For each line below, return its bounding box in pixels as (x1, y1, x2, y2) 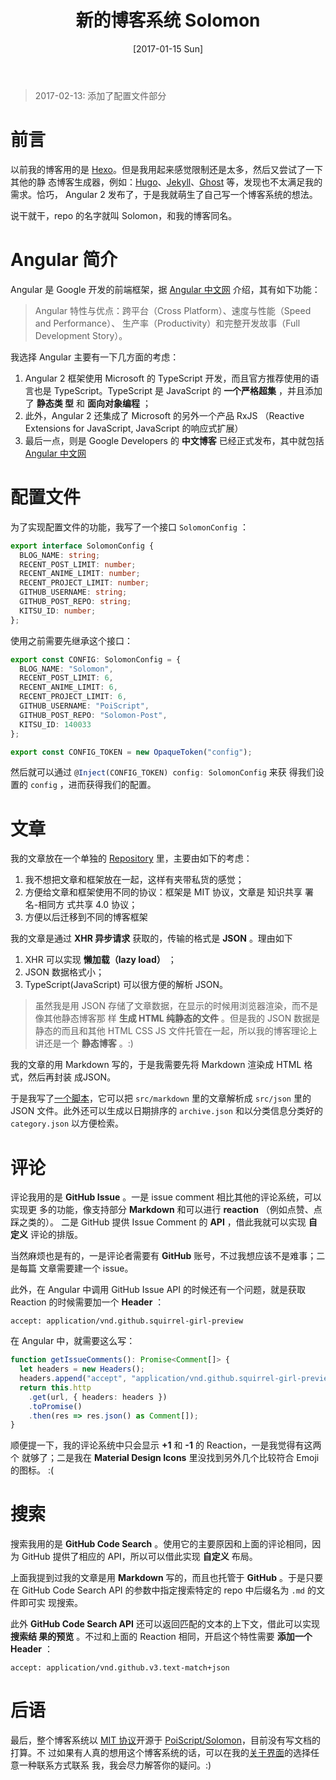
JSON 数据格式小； (24, 966, 105, 978)
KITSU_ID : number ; (19, 606, 97, 616)
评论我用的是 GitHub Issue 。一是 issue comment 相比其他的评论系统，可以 (10, 1191, 322, 1203)
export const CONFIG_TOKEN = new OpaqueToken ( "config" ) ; (10, 747, 253, 757)
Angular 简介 (10, 249, 118, 271)
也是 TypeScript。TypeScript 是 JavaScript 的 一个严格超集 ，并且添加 (33, 384, 323, 396)
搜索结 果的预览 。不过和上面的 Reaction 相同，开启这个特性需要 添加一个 (10, 1631, 313, 1643)
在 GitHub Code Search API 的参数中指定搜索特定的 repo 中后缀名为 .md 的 (10, 1584, 317, 1596)
